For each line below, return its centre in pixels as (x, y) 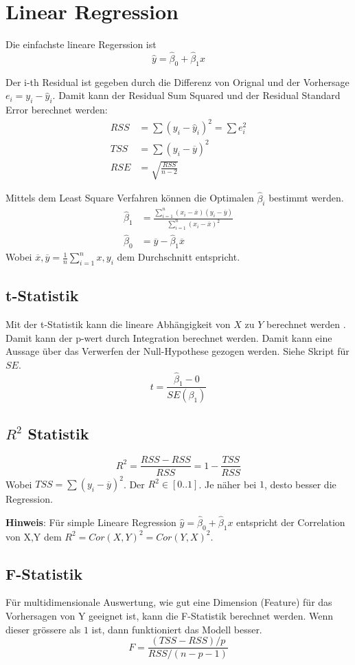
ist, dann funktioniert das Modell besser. (177, 629)
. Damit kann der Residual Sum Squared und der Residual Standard (196, 95)
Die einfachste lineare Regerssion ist (81, 44)
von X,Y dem (34, 536)
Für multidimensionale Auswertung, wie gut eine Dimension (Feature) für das (169, 602)
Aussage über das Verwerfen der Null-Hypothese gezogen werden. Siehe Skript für (177, 351)
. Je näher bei (228, 484)
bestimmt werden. (306, 198)
